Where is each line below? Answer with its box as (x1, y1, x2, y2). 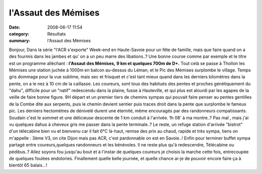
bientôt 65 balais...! (9, 162, 48, 168)
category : (9, 31, 30, 36)
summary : (9, 38, 31, 44)
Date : (9, 24, 20, 30)
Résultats (47, 31, 66, 36)
